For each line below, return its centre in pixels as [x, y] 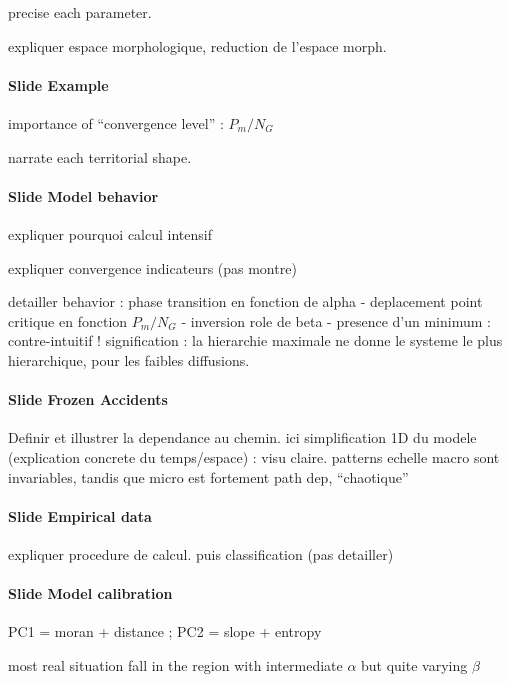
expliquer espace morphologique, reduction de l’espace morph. [197, 45]
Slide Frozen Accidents [88, 399]
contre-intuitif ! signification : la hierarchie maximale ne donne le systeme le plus [255, 340]
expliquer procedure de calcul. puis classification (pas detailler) [201, 553]
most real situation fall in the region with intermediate [175, 664]
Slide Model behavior [83, 195]
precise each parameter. [80, 12]
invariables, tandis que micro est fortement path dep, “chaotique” [208, 476]
